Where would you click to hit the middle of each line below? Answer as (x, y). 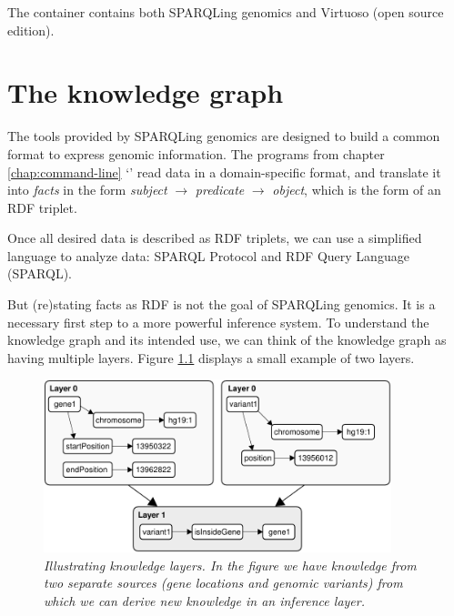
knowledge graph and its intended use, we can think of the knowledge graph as (227, 340)
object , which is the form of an (357, 190)
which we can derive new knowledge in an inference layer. (204, 600)
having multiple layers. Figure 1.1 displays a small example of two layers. (211, 357)
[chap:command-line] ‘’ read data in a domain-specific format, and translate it (224, 172)
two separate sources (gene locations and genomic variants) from (223, 583)
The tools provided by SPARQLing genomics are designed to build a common (224, 136)
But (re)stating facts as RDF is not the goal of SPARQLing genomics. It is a (222, 304)
